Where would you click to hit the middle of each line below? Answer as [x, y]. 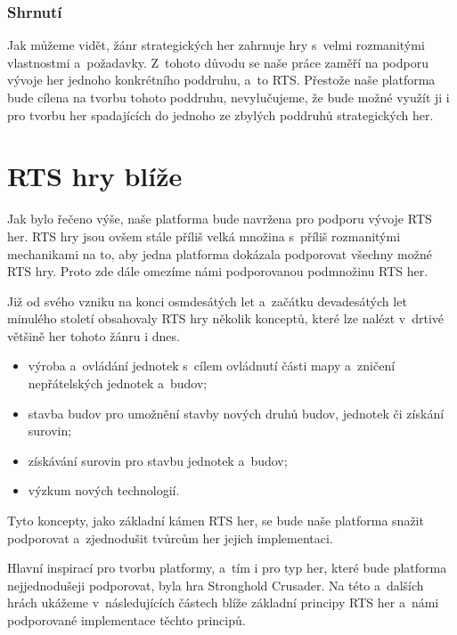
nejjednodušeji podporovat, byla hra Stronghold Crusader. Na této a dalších [216, 585]
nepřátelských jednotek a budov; [118, 383]
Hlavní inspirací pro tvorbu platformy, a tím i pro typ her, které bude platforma [227, 568]
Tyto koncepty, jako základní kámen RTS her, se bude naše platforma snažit [216, 521]
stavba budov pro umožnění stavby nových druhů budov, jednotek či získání [236, 413]
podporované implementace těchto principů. [126, 620]
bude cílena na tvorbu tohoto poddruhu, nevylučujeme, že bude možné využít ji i [228, 97]
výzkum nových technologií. [104, 490]
